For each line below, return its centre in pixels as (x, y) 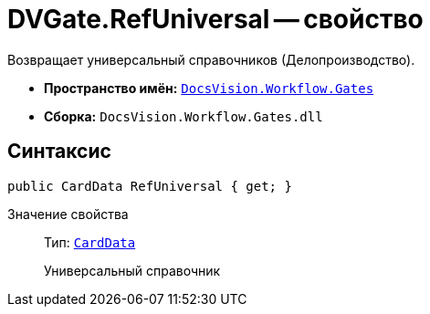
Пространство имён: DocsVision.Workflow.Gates (209, 88)
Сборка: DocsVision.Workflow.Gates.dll (184, 116)
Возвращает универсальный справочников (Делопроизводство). (211, 59)
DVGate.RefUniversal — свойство (215, 19)
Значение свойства (68, 214)
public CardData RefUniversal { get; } (150, 186)
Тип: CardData (90, 242)
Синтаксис (59, 152)
